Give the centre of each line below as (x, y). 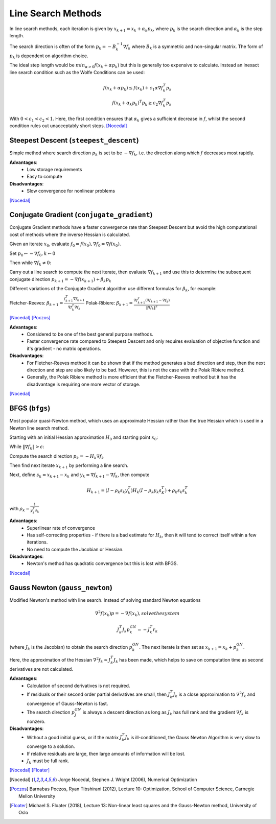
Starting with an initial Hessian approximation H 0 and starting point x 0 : (84, 438)
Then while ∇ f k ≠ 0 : (30, 263)
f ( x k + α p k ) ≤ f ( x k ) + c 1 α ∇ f (133, 88)
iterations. (37, 542)
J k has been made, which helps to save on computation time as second (188, 661)
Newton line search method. (39, 428)
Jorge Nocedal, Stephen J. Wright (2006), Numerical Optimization (128, 780)
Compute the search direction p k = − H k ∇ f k (57, 456)
